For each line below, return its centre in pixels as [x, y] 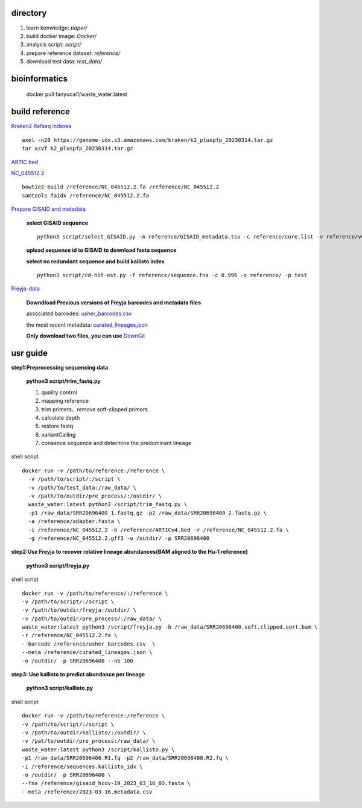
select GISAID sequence [57, 223]
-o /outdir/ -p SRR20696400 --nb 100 [78, 661]
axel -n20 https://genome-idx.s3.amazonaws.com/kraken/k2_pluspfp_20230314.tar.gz [148, 140]
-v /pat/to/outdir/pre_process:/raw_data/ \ [89, 741]
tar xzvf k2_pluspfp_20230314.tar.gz [78, 149]
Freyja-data [26, 289]
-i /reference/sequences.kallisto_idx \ [82, 766]
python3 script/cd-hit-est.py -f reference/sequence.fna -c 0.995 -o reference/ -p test [172, 275]
